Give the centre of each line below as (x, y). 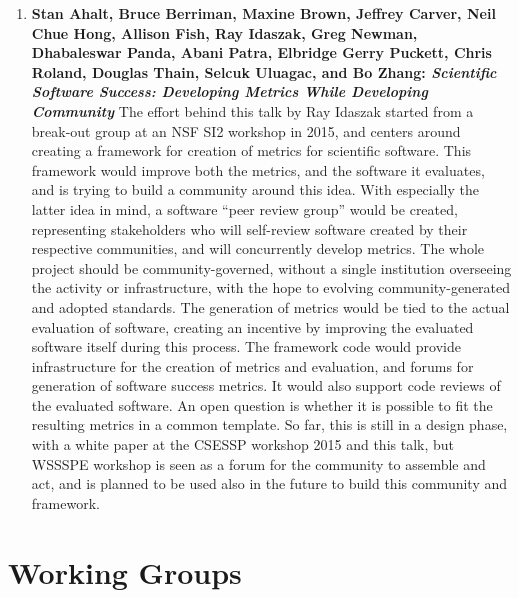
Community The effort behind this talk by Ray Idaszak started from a (252, 110)
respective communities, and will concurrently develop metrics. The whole (258, 248)
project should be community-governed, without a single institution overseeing (271, 267)
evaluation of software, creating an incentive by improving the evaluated (252, 326)
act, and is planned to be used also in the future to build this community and (269, 483)
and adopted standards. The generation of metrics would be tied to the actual (270, 306)
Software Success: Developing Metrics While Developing (229, 91)
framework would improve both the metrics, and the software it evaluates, (258, 169)
